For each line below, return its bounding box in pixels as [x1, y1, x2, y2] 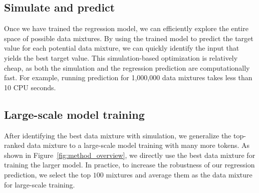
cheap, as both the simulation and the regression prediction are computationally [4, 62, 250, 73]
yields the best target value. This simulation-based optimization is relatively [4, 52, 238, 63]
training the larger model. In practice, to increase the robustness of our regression [4, 159, 255, 170]
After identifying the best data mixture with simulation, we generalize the [4, 130, 231, 140]
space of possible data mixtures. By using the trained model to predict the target [4, 33, 253, 43]
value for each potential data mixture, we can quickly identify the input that [4, 43, 239, 53]
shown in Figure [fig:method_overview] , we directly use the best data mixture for [4, 149, 255, 160]
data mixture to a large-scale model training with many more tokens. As [27, 140, 250, 150]
